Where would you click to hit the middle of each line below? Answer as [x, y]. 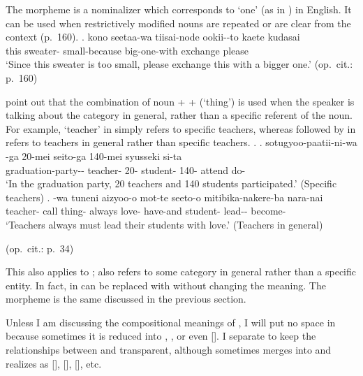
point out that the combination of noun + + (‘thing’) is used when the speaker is [180, 101]
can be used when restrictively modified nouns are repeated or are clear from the [178, 23]
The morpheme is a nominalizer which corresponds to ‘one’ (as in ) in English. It [179, 9]
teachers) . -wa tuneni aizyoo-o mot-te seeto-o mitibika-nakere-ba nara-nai [164, 197]
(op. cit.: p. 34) [40, 248]
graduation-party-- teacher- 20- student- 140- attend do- [126, 169]
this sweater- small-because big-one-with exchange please [127, 50]
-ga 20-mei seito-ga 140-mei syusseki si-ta [94, 156]
